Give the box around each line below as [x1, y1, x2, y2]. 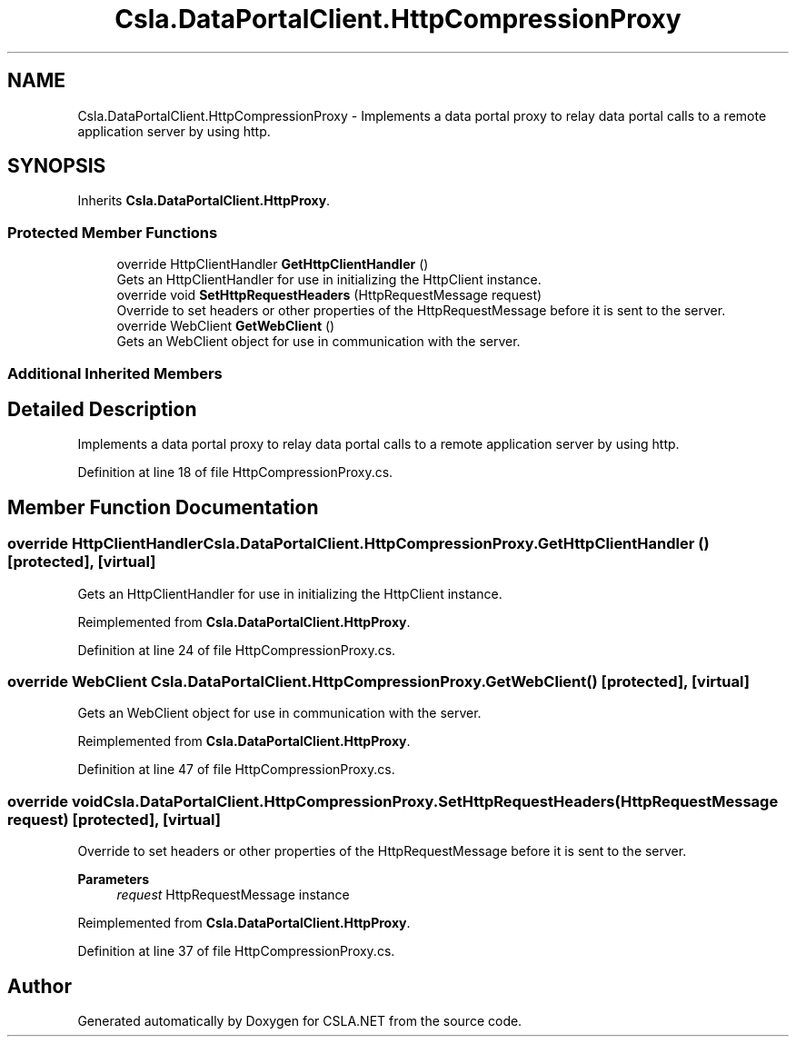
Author [7, 974, 72, 998]
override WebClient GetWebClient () [116, 318, 335, 334]
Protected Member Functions [7, 223, 218, 242]
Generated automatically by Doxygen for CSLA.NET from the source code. [77, 1012, 522, 1029]
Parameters [77, 871, 150, 888]
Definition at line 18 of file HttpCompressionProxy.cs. [77, 464, 393, 481]
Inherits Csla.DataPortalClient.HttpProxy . [77, 193, 331, 209]
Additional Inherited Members [7, 363, 223, 383]
